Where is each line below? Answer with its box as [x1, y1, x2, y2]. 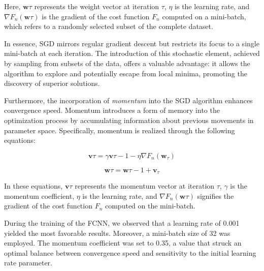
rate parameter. [4, 257, 53, 268]
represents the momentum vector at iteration [75, 180, 215, 191]
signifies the [197, 190, 234, 201]
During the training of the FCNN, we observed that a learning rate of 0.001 [4, 217, 240, 228]
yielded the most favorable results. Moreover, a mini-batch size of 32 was [4, 227, 230, 238]
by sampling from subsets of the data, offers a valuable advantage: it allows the [4, 57, 250, 68]
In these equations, [4, 180, 63, 191]
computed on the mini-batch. [105, 200, 195, 211]
